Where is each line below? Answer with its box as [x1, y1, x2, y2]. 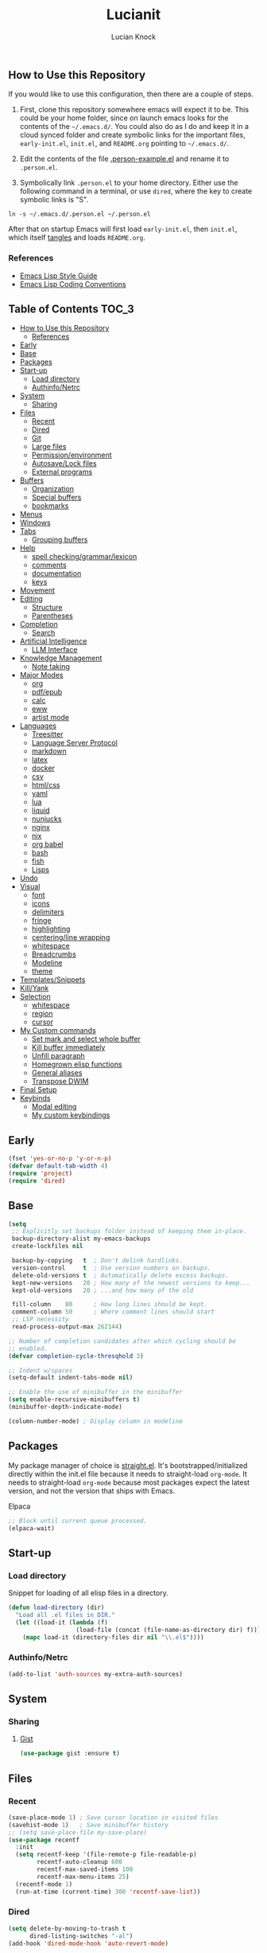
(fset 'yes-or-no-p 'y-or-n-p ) [8, 1155, 112, 1163]
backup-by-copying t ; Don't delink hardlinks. [11, 1257, 183, 1265]
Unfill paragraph [31, 1051, 85, 1061]
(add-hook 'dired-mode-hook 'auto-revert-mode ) [8, 1939, 169, 1947]
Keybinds [19, 1094, 51, 1103]
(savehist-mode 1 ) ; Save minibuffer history [8, 1821, 169, 1829]
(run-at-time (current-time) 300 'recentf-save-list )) [15, 1888, 201, 1896]
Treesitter [31, 730, 64, 739]
